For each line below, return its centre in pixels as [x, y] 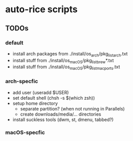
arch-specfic [22, 81]
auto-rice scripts [41, 9]
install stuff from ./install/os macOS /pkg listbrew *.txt [63, 61]
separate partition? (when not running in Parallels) [73, 108]
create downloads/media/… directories [61, 114]
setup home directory [35, 103]
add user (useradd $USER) [41, 92]
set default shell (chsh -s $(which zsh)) [54, 98]
